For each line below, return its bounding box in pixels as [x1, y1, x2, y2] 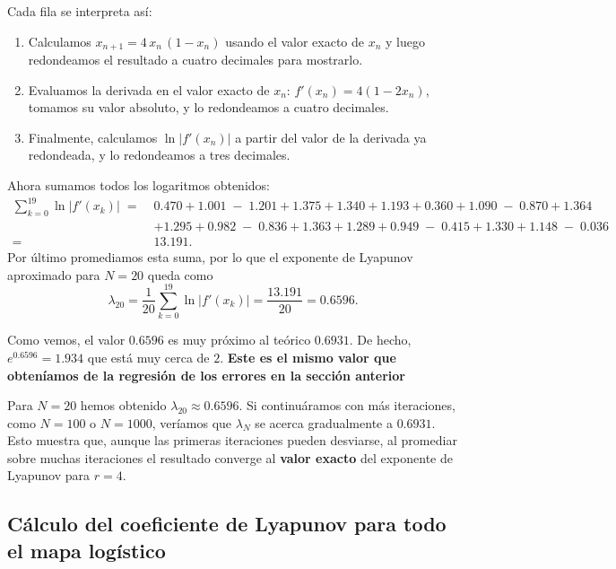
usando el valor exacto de [225, 31, 365, 50]
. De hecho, [349, 330, 412, 349]
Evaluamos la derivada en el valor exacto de [28, 80, 270, 99]
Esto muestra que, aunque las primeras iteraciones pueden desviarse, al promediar [7, 431, 457, 450]
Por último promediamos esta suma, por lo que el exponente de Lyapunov [7, 248, 413, 266]
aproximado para [7, 265, 100, 284]
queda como [147, 265, 213, 284]
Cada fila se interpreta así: [7, 2, 152, 20]
